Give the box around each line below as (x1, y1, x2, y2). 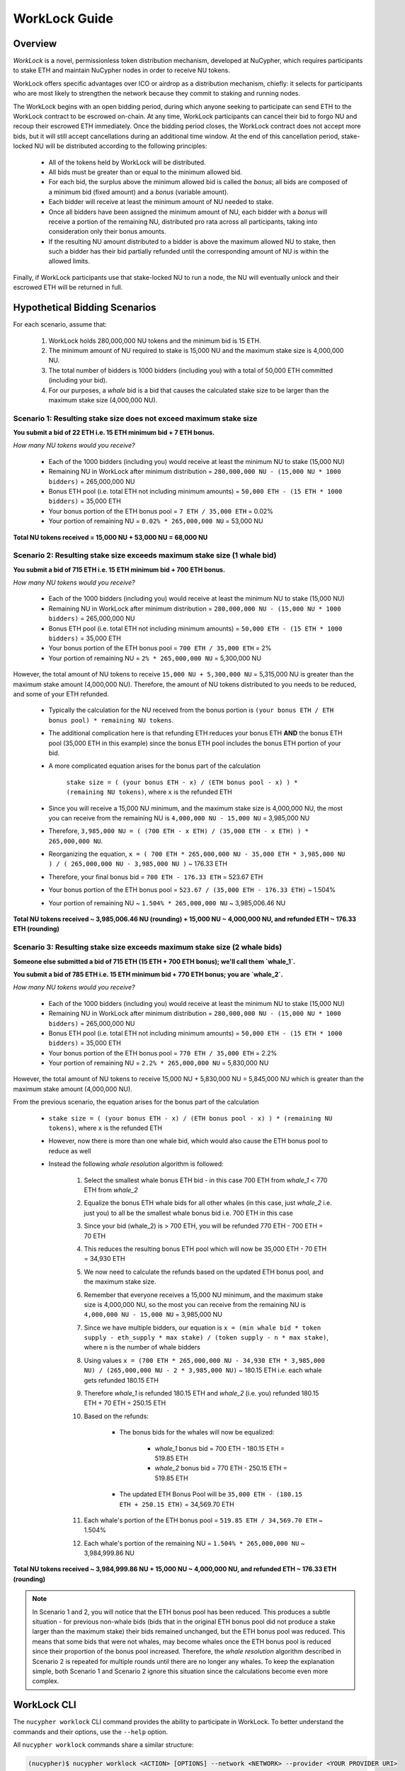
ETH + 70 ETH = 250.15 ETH (84, 1399, 166, 1408)
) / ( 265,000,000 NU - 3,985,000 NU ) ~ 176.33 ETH (48, 859, 228, 868)
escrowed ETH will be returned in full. (13, 283, 123, 292)
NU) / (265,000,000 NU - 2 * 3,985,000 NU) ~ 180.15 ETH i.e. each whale (84, 1366, 322, 1374)
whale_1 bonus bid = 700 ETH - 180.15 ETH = (154, 1444, 285, 1452)
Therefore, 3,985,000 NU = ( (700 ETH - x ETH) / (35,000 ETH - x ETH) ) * (48, 827, 309, 835)
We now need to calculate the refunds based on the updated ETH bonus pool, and (84, 1267, 324, 1276)
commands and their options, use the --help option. (13, 1727, 169, 1736)
